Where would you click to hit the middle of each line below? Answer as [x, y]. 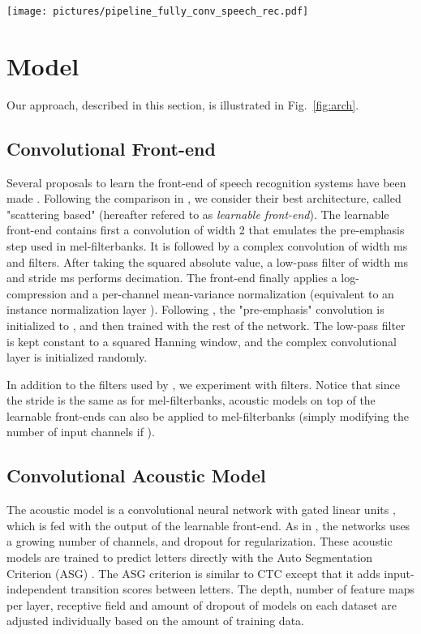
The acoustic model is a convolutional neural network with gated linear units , [201, 510]
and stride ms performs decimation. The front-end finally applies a [172, 278]
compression [37, 293]
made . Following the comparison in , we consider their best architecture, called [204, 198]
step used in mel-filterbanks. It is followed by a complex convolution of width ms [207, 245]
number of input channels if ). [81, 432]
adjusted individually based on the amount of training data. [155, 621]
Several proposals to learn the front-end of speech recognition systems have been [206, 182]
